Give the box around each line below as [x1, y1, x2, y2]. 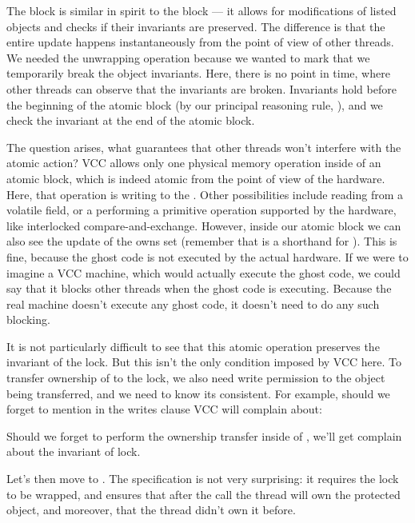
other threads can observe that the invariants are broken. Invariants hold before [6, 80, 397, 97]
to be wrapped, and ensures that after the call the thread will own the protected [6, 485, 401, 502]
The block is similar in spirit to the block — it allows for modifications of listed [6, 2, 397, 18]
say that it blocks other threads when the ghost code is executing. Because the [6, 280, 392, 297]
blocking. [6, 311, 50, 328]
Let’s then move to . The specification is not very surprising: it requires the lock [6, 470, 399, 487]
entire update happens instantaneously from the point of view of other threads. [6, 34, 394, 50]
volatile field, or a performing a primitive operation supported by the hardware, [6, 202, 397, 218]
